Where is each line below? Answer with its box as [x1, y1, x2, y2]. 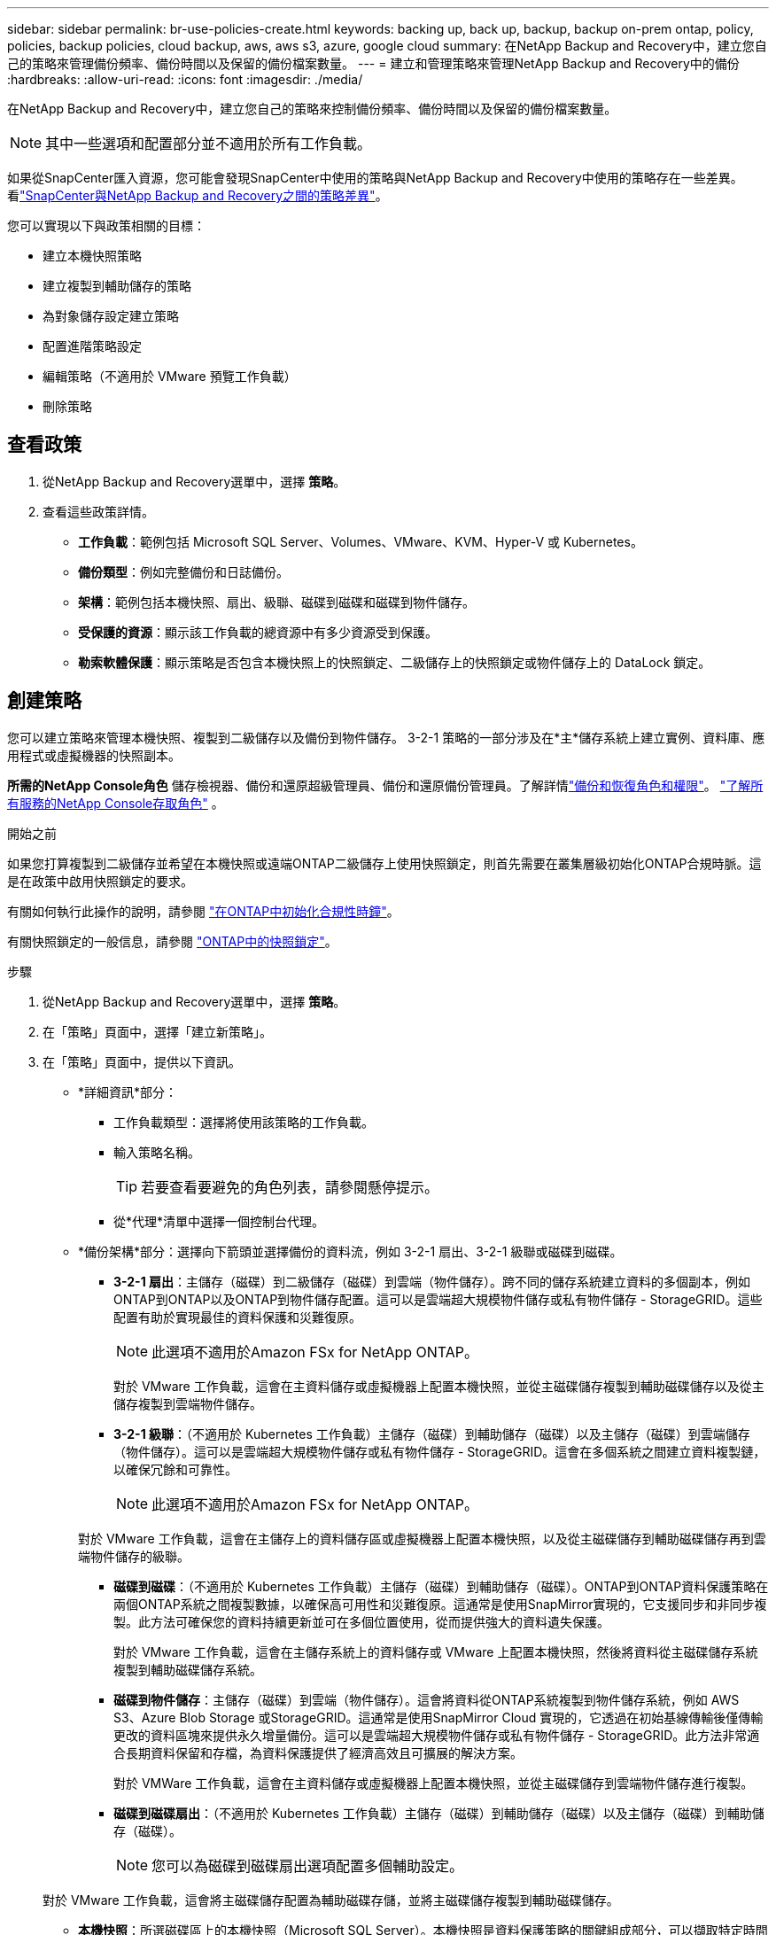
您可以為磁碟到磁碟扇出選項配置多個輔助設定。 [151, 1856, 464, 1875]
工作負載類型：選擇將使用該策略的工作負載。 [113, 1114, 374, 1130]
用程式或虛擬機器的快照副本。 [7, 747, 181, 763]
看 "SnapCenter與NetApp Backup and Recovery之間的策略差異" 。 [7, 188, 388, 203]
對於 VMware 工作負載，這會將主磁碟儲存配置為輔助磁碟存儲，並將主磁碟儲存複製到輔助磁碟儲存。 [43, 1892, 619, 1908]
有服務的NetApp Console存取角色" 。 [7, 795, 224, 811]
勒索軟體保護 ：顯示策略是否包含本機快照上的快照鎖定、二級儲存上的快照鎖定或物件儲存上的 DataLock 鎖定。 [78, 654, 711, 670]
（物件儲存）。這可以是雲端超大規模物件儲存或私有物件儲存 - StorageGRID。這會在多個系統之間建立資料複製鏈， [113, 1443, 766, 1459]
